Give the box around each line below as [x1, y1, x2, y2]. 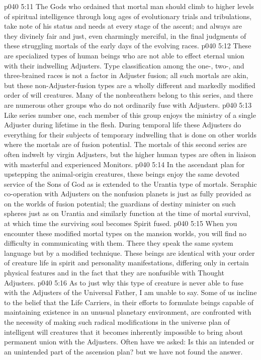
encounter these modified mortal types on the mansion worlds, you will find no [4, 228, 246, 238]
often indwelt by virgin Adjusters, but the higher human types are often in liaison [4, 149, 256, 159]
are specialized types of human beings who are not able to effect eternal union [4, 50, 244, 60]
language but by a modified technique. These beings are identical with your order [4, 247, 255, 258]
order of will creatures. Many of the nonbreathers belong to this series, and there [4, 90, 253, 100]
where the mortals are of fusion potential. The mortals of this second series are [4, 139, 247, 150]
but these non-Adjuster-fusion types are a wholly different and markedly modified [4, 80, 255, 90]
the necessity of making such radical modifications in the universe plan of [4, 317, 230, 327]
